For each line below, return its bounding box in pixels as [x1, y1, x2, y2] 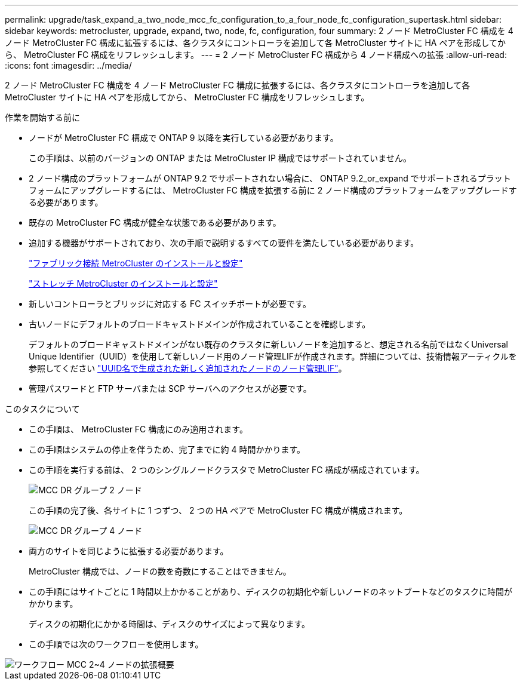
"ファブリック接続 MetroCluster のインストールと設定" [29, 258, 243, 268]
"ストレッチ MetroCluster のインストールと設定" [29, 278, 218, 288]
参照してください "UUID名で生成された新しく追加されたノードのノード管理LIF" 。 [29, 363, 347, 373]
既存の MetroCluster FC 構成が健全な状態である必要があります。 [29, 217, 281, 228]
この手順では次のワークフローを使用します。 [29, 639, 204, 649]
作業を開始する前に [5, 112, 80, 122]
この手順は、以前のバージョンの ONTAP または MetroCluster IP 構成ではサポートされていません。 [29, 153, 411, 163]
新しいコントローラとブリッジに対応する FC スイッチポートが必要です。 [29, 299, 311, 309]
